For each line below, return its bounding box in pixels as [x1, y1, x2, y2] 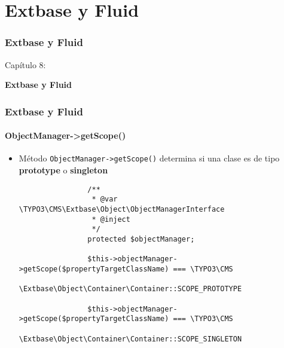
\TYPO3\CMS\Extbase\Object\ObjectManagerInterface [19, 204, 225, 213]
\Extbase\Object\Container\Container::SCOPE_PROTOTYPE [19, 285, 242, 294]
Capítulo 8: [5, 58, 46, 71]
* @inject [91, 215, 130, 224]
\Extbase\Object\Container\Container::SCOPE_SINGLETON [19, 334, 242, 343]
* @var [91, 195, 118, 204]
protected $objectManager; [87, 234, 195, 243]
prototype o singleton [19, 164, 108, 176]
